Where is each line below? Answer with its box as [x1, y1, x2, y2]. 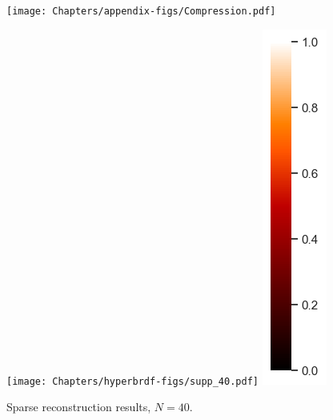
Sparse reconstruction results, [6, 398, 151, 415]
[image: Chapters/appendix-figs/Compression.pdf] [6, 6, 276, 17]
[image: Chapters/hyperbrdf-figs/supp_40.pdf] [6, 375, 259, 387]
